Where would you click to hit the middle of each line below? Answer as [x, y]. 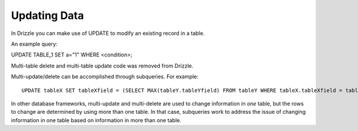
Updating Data [47, 15]
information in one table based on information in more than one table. [96, 120]
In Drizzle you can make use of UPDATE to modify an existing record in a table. [108, 33]
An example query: [34, 44]
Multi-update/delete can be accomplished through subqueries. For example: [105, 76]
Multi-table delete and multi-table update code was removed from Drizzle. [102, 66]
